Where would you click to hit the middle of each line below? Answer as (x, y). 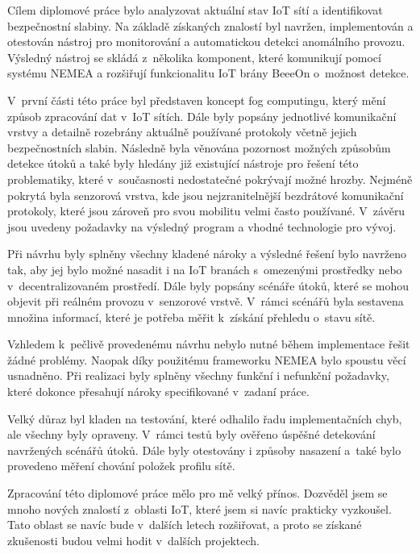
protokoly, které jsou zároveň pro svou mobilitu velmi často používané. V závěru (206, 211)
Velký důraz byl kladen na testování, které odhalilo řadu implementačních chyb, (205, 418)
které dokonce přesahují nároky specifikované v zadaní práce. (158, 392)
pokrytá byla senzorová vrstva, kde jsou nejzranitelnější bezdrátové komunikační (206, 195)
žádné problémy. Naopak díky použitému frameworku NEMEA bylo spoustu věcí (207, 359)
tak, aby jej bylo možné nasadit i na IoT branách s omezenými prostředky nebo (205, 269)
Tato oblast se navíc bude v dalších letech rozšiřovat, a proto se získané (185, 525)
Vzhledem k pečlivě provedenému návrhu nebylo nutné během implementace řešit (209, 344)
